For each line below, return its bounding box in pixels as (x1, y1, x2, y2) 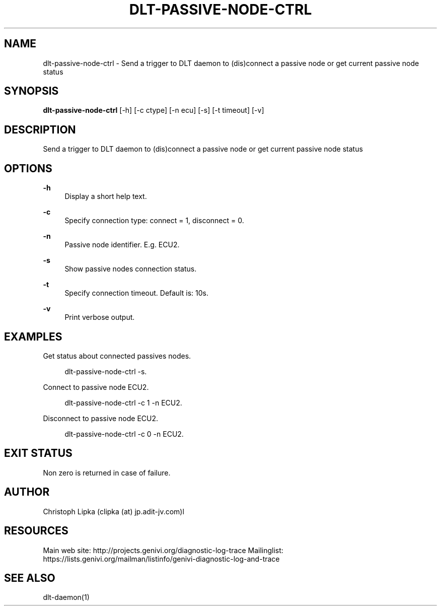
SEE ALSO (4, 571, 55, 584)
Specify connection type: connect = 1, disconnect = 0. (64, 216, 244, 225)
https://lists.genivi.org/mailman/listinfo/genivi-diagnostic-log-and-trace (43, 554, 280, 563)
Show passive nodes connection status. (64, 264, 197, 274)
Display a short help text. (64, 192, 147, 201)
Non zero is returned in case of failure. (43, 468, 171, 477)
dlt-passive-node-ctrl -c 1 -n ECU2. (64, 398, 182, 407)
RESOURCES (4, 524, 68, 537)
